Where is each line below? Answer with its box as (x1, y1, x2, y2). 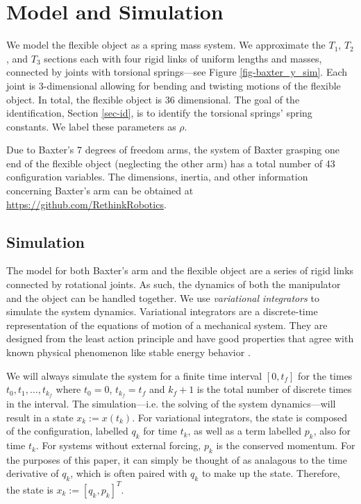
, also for (313, 423, 351, 438)
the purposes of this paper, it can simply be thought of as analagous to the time (6, 452, 347, 467)
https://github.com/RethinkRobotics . (6, 196, 167, 211)
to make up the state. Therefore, (201, 466, 340, 480)
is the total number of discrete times (196, 382, 352, 396)
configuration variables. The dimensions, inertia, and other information (6, 169, 308, 184)
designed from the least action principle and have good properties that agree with (6, 331, 354, 346)
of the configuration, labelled (6, 423, 128, 438)
